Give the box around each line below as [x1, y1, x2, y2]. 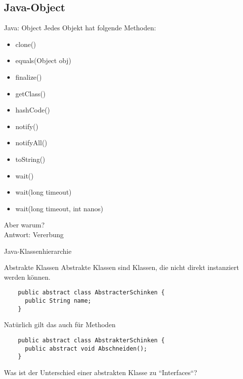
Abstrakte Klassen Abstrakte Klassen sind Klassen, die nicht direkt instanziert [4, 262, 239, 272]
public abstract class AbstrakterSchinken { [18, 336, 165, 344]
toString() [15, 154, 45, 164]
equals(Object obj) [15, 55, 71, 66]
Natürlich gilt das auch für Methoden [4, 319, 116, 330]
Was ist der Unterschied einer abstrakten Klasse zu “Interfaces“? [4, 367, 197, 377]
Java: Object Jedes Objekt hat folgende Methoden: [4, 22, 156, 33]
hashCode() [15, 105, 50, 115]
